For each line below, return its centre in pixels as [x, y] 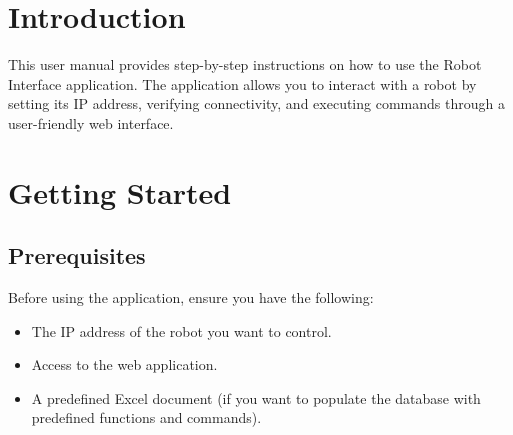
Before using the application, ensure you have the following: [191, 297]
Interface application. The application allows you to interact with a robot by [242, 83]
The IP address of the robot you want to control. [181, 330]
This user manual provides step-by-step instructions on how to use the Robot [245, 64]
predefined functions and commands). [146, 417]
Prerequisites [77, 255]
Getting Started [120, 191]
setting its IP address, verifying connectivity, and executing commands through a [256, 103]
